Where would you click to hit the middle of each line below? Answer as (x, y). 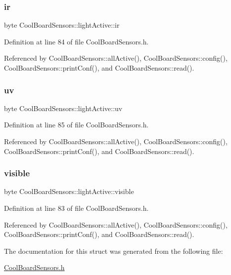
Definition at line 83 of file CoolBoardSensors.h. (76, 208)
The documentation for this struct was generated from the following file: (114, 251)
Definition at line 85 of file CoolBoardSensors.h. (76, 125)
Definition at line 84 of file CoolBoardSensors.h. (76, 41)
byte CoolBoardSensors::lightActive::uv (63, 108)
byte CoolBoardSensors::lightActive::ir (62, 25)
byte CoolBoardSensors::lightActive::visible (69, 191)
